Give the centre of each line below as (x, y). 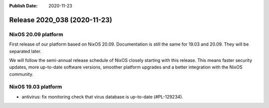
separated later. (25, 51)
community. (21, 74)
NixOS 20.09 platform (36, 34)
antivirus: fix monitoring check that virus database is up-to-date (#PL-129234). (103, 97)
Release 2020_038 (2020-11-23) (61, 20)
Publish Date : (23, 6)
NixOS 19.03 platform (36, 87)
